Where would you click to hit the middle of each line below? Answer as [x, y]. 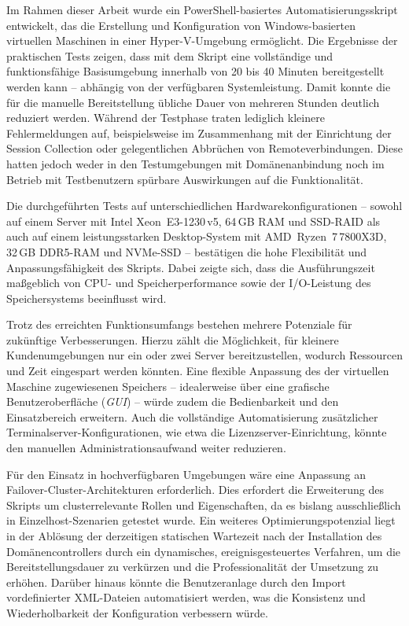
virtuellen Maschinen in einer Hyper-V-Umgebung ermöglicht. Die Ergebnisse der [202, 41]
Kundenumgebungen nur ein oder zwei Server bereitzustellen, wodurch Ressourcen [204, 355]
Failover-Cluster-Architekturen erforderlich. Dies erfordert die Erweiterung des [195, 490]
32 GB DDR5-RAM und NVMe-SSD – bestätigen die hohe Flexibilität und [187, 251]
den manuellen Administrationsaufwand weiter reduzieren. [146, 448]
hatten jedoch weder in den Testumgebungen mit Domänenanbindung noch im [195, 163]
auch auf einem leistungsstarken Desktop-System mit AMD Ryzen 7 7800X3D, [197, 236]
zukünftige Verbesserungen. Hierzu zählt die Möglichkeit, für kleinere [173, 339]
